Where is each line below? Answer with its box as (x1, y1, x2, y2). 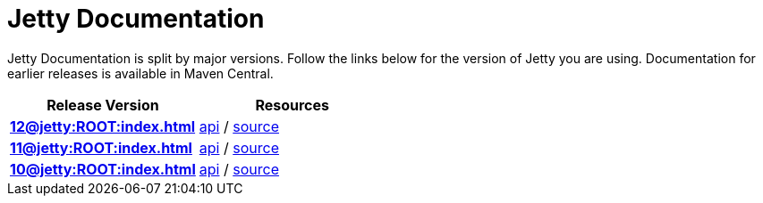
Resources (255, 95, 330, 114)
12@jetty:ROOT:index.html (10, 117, 196, 135)
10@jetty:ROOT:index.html (10, 159, 196, 178)
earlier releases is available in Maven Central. (7, 65, 274, 81)
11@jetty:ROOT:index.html (10, 138, 192, 157)
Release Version (47, 95, 159, 114)
